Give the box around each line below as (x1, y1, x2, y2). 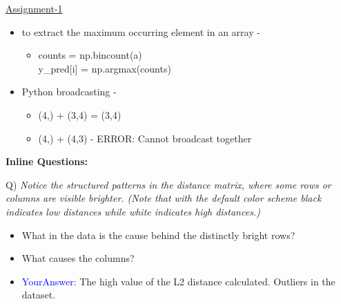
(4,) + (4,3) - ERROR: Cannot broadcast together (38, 131, 252, 145)
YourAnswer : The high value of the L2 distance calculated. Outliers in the (21, 274, 335, 288)
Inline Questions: (6, 154, 88, 169)
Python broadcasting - (21, 84, 117, 99)
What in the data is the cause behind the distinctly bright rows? (21, 227, 295, 242)
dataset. (21, 287, 56, 302)
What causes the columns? (21, 251, 135, 265)
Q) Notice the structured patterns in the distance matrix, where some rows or (6, 177, 331, 191)
